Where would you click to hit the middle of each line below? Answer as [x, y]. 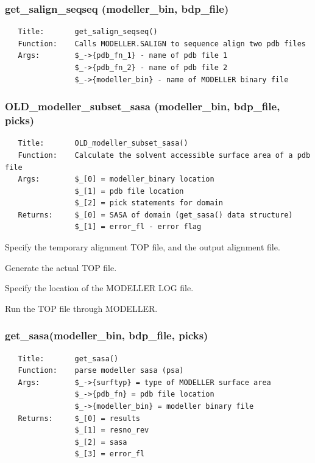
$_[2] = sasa [101, 442]
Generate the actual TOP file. [61, 267]
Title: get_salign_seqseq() [88, 32]
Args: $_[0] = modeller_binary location [116, 179]
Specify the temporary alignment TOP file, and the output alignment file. [143, 247]
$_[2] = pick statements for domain [149, 203]
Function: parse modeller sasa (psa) [101, 371]
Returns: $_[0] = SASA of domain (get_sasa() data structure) [155, 215]
